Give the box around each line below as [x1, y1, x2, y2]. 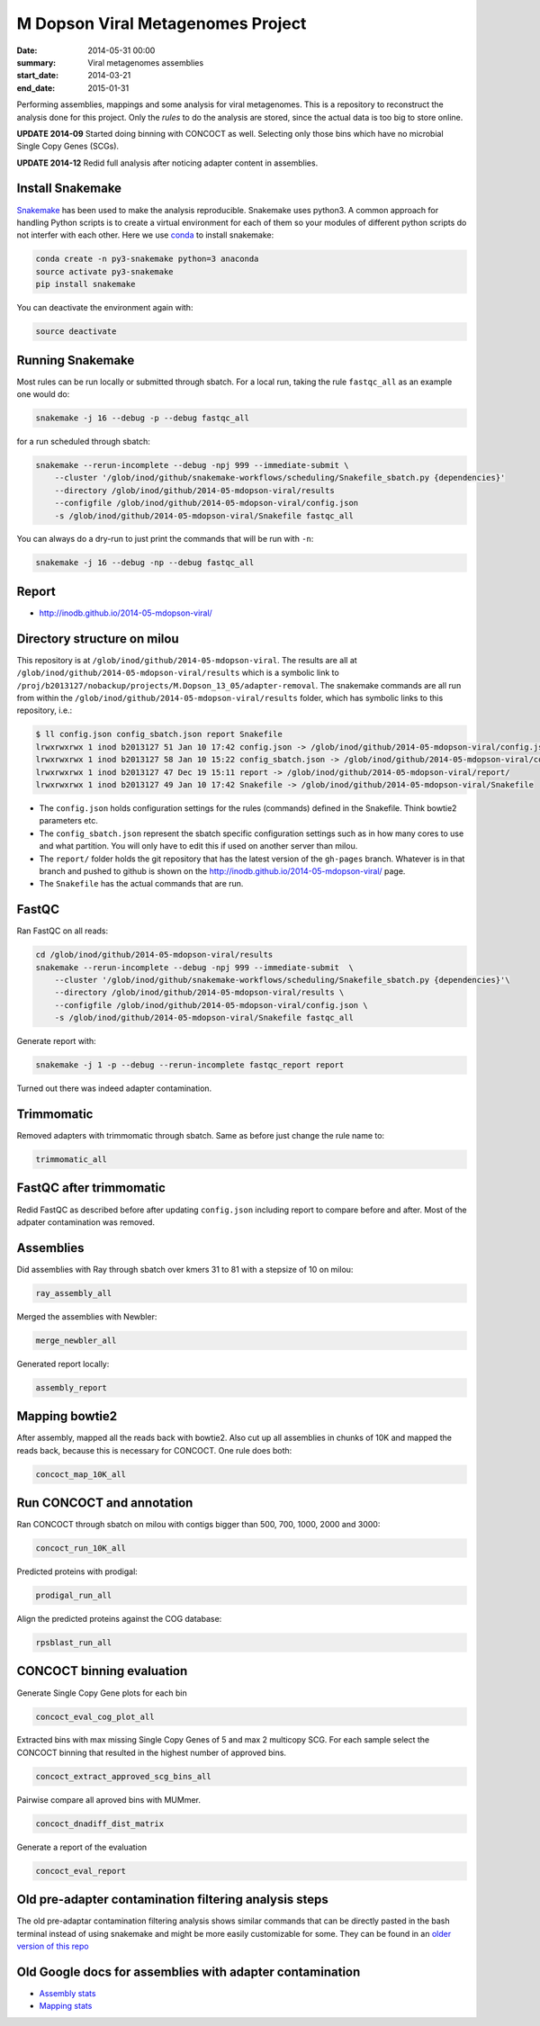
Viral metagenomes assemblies [87, 57, 204, 68]
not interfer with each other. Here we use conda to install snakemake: [16, 230, 274, 240]
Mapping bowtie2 [16, 1409, 118, 1424]
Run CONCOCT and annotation [16, 1495, 193, 1510]
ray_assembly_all [35, 1288, 112, 1298]
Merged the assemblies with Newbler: [16, 1310, 157, 1322]
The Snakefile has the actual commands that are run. [39, 878, 244, 889]
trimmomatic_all [35, 1155, 108, 1165]
